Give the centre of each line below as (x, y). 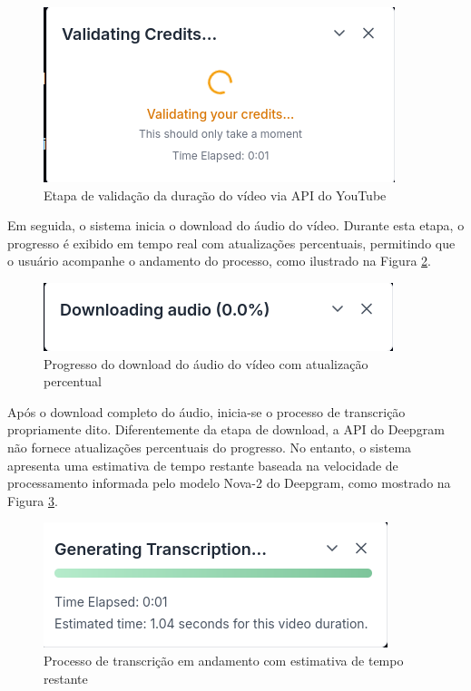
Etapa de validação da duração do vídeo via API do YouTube (215, 195)
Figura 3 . (33, 500)
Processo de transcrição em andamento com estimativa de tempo (224, 660)
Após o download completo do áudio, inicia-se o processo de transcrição (206, 411)
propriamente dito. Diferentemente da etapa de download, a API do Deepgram (226, 429)
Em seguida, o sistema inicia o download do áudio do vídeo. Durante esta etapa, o (236, 225)
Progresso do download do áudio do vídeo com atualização (206, 363)
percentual (73, 381)
